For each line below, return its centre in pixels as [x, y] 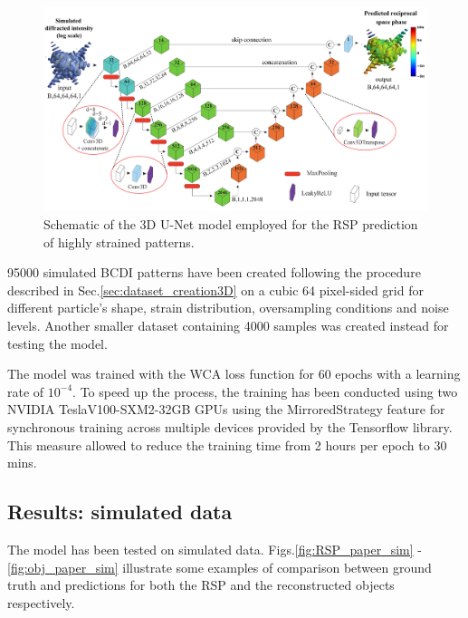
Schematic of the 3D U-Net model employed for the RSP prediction [231, 224]
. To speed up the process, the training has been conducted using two [265, 391]
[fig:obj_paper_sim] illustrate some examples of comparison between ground [220, 567]
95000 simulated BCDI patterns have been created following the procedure [214, 272]
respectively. [41, 602]
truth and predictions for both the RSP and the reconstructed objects [201, 585]
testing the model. [57, 343]
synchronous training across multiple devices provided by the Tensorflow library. [230, 427]
